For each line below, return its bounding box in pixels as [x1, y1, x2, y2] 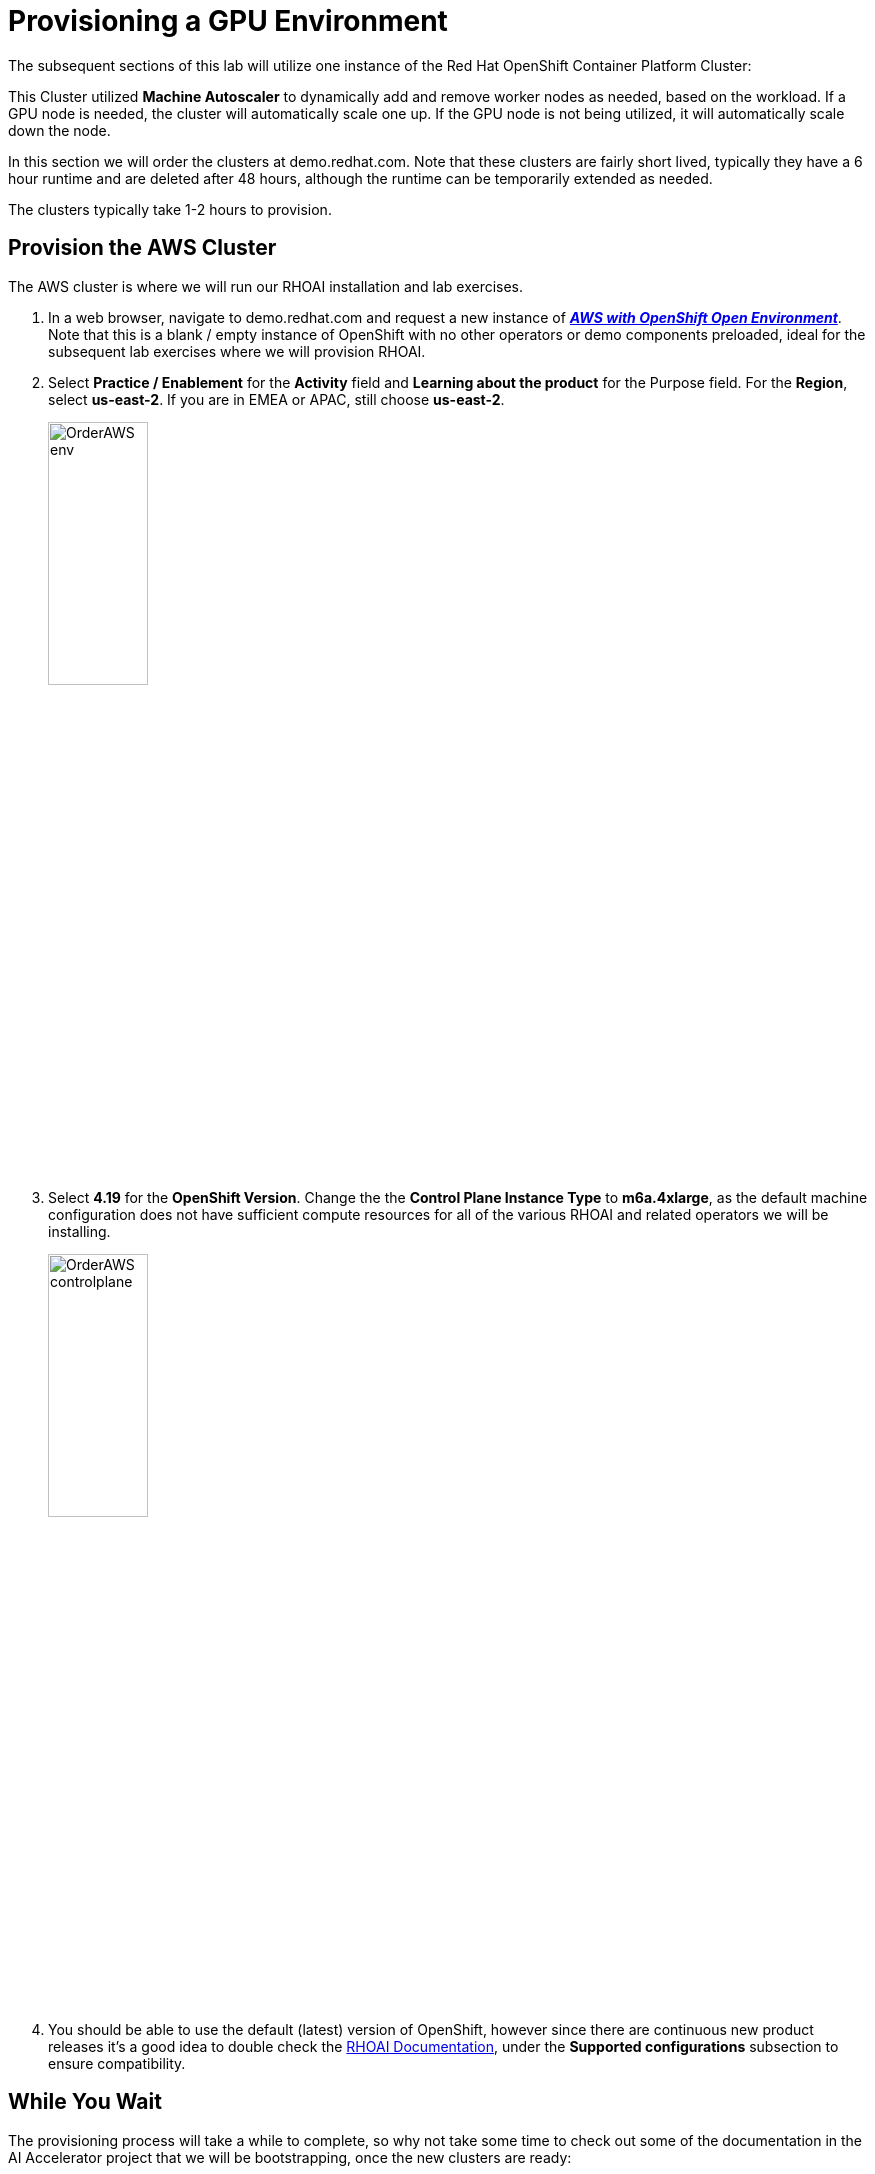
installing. [48, 1222, 111, 1240]
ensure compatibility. [48, 2054, 186, 2072]
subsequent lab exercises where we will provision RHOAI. [48, 342, 426, 360]
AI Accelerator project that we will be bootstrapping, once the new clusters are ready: [8, 2148, 572, 2166]
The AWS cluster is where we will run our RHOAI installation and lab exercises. [8, 277, 524, 295]
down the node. [8, 121, 111, 139]
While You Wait [8, 2089, 162, 2115]
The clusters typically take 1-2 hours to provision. [8, 200, 332, 218]
